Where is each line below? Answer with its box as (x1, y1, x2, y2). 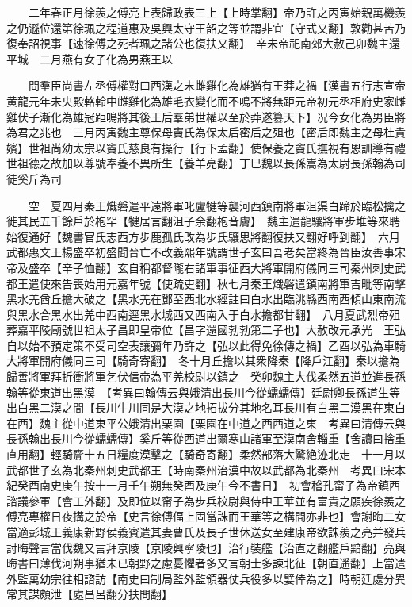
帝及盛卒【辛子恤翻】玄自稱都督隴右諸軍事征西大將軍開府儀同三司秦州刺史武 (6, 259, 406, 275)
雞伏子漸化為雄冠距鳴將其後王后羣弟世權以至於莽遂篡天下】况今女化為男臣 (6, 108, 395, 125)
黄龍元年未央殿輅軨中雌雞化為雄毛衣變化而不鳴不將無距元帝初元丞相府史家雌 (6, 92, 406, 109)
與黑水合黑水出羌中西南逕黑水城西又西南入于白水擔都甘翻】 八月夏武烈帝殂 (6, 305, 400, 322)
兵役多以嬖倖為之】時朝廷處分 (238, 570, 395, 586)
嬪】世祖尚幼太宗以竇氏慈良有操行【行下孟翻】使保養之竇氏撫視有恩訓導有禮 (6, 139, 406, 156)
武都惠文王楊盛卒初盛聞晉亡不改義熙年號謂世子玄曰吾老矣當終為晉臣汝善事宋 (6, 244, 406, 260)
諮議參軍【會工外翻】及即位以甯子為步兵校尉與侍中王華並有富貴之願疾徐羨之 (6, 492, 406, 509)
